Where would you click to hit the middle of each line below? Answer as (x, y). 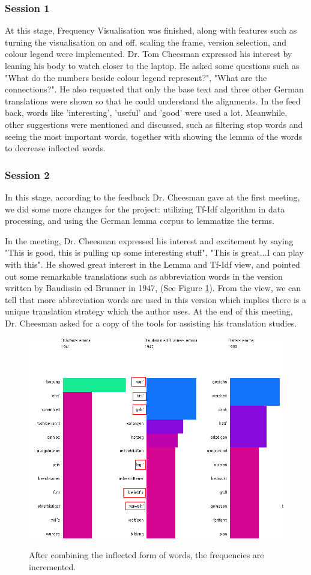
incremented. (53, 566)
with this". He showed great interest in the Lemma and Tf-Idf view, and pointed (152, 264)
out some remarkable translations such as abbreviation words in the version (144, 276)
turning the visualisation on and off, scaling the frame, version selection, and (146, 42)
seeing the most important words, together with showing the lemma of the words (154, 136)
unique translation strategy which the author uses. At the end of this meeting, (149, 311)
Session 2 (27, 174)
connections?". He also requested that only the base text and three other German (154, 89)
